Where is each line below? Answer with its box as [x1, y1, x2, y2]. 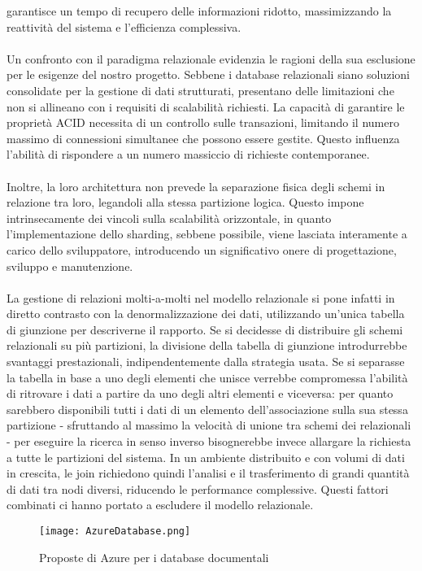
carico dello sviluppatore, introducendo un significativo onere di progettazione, [7, 241, 397, 258]
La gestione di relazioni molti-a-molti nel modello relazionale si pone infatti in [7, 289, 395, 306]
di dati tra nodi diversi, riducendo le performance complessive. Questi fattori [7, 480, 389, 497]
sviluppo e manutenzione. [7, 257, 133, 274]
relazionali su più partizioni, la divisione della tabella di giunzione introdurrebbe [7, 337, 407, 354]
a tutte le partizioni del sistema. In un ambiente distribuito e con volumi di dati [7, 448, 405, 465]
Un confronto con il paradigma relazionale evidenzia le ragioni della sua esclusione [7, 50, 415, 67]
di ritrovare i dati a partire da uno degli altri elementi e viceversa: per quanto [7, 385, 394, 402]
